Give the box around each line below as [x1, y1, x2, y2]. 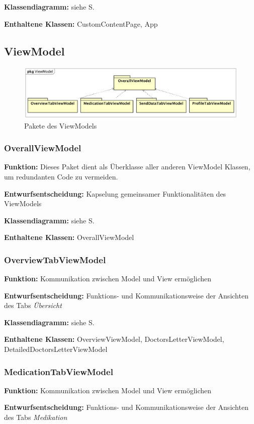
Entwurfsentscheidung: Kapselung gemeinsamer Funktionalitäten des [4, 188, 226, 199]
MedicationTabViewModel [4, 365, 113, 378]
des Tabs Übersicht [4, 300, 62, 311]
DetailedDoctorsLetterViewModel [4, 344, 108, 354]
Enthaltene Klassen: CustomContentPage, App [4, 18, 158, 29]
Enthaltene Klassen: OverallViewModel [4, 232, 134, 243]
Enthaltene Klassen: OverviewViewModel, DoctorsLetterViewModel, [4, 334, 224, 344]
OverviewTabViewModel [4, 253, 106, 266]
